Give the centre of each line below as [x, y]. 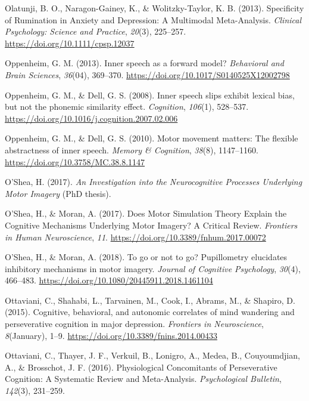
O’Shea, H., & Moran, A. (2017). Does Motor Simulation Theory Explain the [146, 213]
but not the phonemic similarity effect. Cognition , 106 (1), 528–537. [127, 107]
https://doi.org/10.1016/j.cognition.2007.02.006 [91, 118]
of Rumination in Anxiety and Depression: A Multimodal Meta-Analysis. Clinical [153, 19]
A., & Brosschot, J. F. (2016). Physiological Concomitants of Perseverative [141, 367]
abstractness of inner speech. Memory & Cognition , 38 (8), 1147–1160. [132, 149]
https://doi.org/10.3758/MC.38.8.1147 [75, 161]
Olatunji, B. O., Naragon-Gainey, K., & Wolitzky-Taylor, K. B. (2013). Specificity [154, 8]
